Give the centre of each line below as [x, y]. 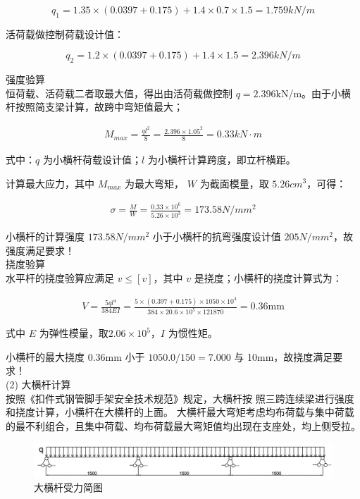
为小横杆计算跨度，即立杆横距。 [222, 159]
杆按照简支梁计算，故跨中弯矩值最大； [94, 107]
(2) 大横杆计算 [38, 384]
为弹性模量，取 [74, 333]
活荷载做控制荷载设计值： [65, 33]
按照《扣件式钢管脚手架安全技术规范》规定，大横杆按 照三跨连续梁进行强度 [180, 398]
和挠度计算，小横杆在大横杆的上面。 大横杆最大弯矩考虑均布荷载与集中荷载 [180, 412]
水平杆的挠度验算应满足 [60, 277]
